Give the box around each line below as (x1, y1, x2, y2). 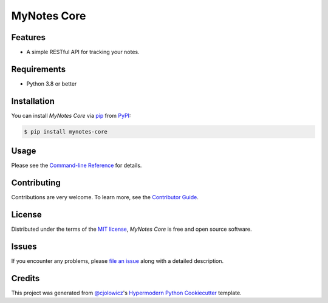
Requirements (11, 64, 66, 74)
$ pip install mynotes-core (24, 128, 108, 135)
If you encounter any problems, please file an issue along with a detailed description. (11, 257, 224, 265)
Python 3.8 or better (26, 80, 77, 87)
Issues (11, 241, 37, 251)
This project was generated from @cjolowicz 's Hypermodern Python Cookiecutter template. (11, 289, 242, 296)
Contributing (11, 178, 61, 188)
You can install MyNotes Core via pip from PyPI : (11, 112, 131, 119)
